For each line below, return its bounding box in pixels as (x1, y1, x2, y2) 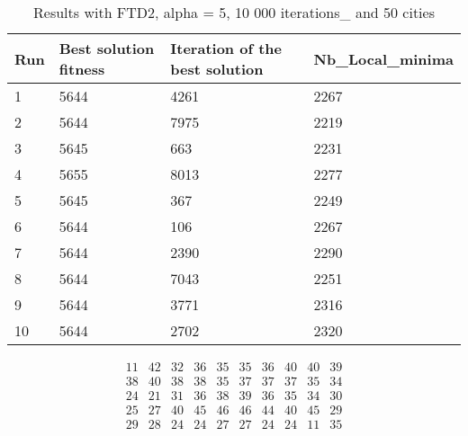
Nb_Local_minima (313, 48, 454, 69)
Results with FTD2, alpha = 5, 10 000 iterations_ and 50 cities (33, 2, 435, 22)
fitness (58, 58, 105, 79)
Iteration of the (170, 38, 282, 58)
